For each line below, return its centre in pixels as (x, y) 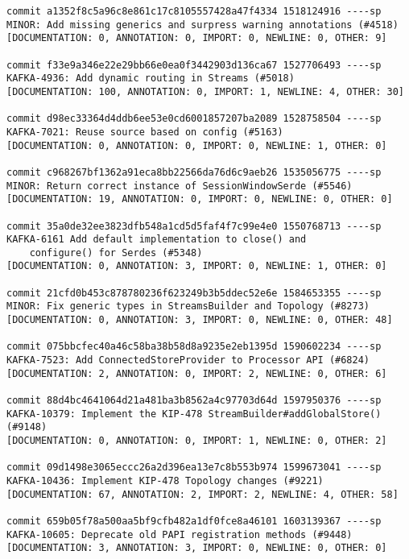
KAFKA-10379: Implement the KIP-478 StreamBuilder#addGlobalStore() (194, 414)
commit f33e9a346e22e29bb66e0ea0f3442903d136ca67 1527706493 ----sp (194, 65)
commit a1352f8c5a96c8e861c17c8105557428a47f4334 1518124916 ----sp (194, 11)
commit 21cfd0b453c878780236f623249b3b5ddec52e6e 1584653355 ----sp (194, 293)
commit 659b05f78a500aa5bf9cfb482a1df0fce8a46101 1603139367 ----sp (194, 521)
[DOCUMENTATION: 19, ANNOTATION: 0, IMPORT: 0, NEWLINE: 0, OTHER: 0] (200, 199)
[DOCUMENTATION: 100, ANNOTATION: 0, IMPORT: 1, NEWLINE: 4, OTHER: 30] (205, 91)
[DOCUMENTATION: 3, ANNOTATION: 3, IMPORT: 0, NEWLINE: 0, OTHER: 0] (197, 548)
